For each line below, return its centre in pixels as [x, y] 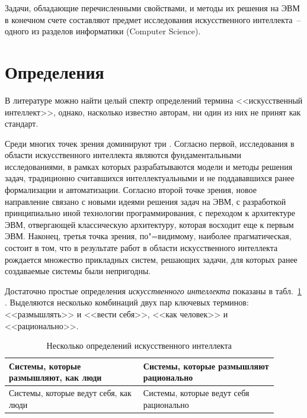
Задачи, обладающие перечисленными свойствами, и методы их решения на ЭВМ [152, 8]
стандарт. [22, 123]
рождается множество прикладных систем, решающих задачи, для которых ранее [151, 259]
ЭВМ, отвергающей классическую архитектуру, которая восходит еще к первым [149, 224]
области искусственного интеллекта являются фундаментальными [123, 155]
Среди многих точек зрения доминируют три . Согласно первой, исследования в [150, 143]
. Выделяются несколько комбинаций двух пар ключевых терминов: [127, 302]
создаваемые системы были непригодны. [78, 271]
